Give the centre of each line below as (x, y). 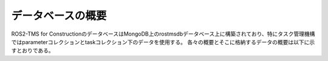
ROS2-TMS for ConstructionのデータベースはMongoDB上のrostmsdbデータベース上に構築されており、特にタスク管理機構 (163, 34)
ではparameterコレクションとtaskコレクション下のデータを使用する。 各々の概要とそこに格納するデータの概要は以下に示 (163, 42)
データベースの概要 (59, 16)
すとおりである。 (32, 51)
